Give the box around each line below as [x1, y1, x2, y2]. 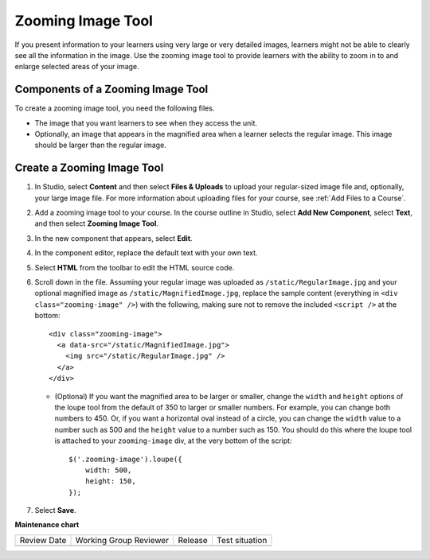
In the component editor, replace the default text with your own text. [34, 248, 258, 258]
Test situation [216, 534, 268, 545]
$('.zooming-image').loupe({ [68, 454, 182, 464]
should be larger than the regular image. [34, 140, 166, 150]
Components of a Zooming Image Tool [14, 83, 209, 96]
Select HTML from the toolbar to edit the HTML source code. [34, 262, 235, 272]
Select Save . [34, 506, 76, 515]
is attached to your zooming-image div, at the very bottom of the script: [54, 436, 292, 445]
